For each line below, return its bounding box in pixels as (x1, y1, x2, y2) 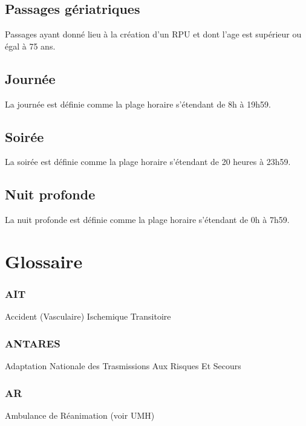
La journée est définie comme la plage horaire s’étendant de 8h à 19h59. (5, 97, 271, 110)
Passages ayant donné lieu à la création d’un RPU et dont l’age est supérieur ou (5, 28, 302, 40)
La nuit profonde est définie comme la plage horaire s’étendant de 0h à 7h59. (5, 213, 290, 226)
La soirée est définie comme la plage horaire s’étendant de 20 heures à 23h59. (5, 155, 291, 168)
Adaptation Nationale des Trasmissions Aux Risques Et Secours (5, 360, 241, 372)
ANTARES (5, 335, 60, 350)
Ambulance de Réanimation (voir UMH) (5, 409, 155, 421)
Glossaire (5, 248, 83, 273)
